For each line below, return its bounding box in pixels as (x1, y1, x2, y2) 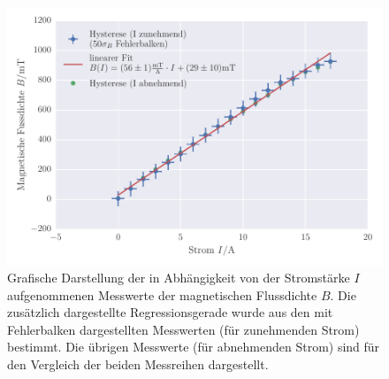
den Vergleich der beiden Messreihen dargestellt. (7, 355, 269, 374)
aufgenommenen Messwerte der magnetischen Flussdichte (7, 285, 317, 304)
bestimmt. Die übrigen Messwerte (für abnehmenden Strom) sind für (7, 337, 380, 356)
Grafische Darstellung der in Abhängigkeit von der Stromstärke (7, 268, 350, 287)
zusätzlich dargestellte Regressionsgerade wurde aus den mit (7, 303, 333, 321)
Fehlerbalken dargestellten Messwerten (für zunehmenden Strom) (7, 320, 360, 338)
